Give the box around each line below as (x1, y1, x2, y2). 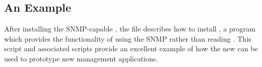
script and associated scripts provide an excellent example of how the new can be (4, 43, 258, 54)
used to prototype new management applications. (4, 53, 158, 63)
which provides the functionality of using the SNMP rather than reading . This (4, 33, 252, 44)
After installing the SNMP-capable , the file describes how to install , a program (4, 23, 256, 34)
